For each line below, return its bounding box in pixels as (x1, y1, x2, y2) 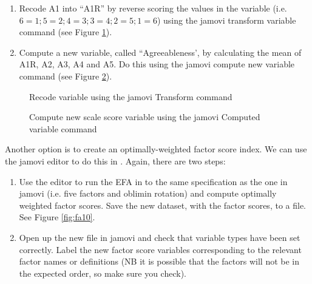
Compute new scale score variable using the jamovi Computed (29, 110, 260, 123)
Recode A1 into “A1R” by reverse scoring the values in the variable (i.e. (19, 2, 287, 14)
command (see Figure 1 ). (19, 25, 112, 38)
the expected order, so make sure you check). (19, 266, 186, 279)
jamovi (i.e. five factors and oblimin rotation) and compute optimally (19, 187, 277, 200)
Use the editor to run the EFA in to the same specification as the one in (19, 175, 288, 188)
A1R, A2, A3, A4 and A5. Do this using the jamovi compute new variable (19, 58, 295, 70)
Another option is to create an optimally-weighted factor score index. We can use (5, 143, 307, 155)
